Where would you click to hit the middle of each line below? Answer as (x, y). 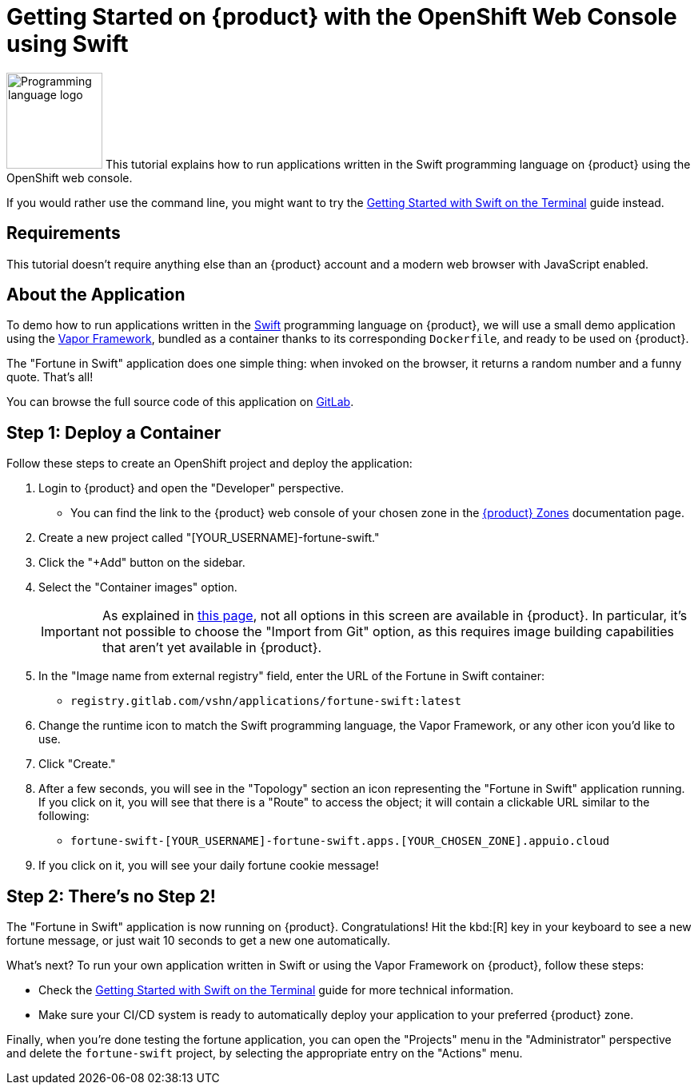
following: (64, 816)
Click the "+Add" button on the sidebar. (142, 563)
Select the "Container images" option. (138, 587)
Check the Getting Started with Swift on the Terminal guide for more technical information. (276, 990)
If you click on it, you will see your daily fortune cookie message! (209, 866)
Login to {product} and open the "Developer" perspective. (191, 488)
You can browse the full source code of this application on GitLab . (180, 402)
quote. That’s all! (50, 377)
